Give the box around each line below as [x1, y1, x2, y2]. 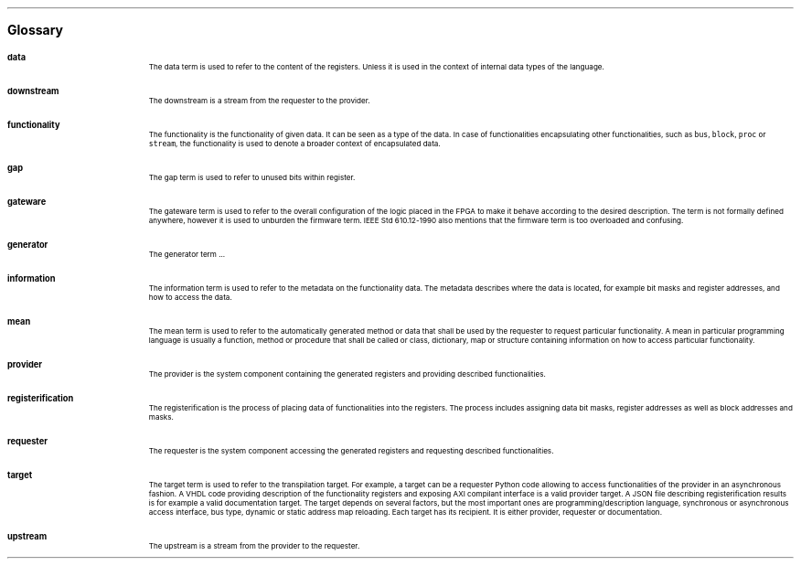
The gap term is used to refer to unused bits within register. [148, 173, 356, 182]
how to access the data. [148, 293, 232, 302]
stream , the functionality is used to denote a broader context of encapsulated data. [148, 139, 441, 148]
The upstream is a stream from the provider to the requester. [148, 541, 360, 550]
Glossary [7, 22, 64, 37]
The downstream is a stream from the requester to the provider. [148, 96, 370, 105]
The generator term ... [148, 250, 226, 259]
